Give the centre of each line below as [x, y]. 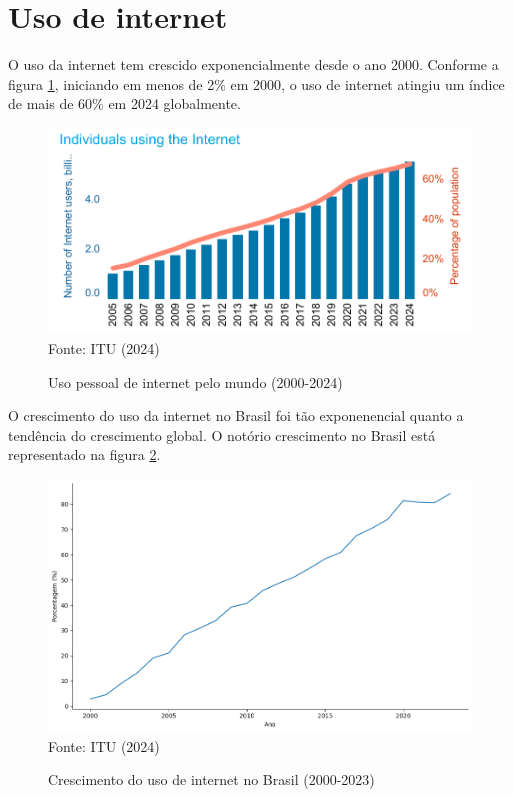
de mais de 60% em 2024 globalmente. [124, 103]
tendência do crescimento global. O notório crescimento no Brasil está [222, 434]
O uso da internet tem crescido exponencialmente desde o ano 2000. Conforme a [253, 64]
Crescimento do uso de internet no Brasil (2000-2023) [211, 779]
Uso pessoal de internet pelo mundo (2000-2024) [195, 381]
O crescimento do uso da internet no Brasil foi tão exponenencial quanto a [236, 415]
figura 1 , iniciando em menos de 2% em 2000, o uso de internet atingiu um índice [256, 83]
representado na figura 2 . [84, 454]
